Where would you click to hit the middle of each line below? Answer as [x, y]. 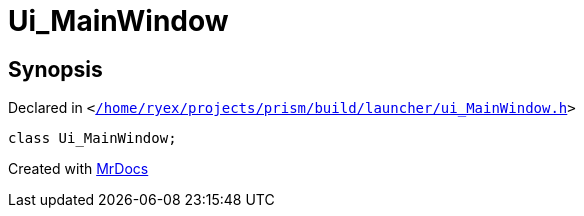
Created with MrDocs [78, 169]
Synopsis [55, 69]
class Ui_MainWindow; [92, 138]
